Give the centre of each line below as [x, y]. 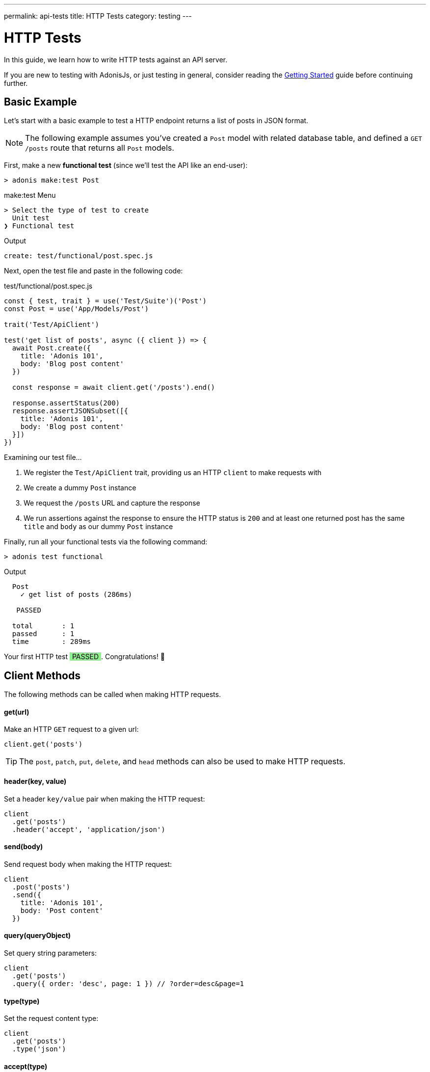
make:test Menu [30, 195]
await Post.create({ [52, 348]
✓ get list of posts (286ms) [76, 595]
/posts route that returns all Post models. [100, 148]
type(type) [22, 1001]
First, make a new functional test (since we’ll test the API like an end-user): [126, 165]
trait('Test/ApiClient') [52, 325]
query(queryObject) [38, 936]
